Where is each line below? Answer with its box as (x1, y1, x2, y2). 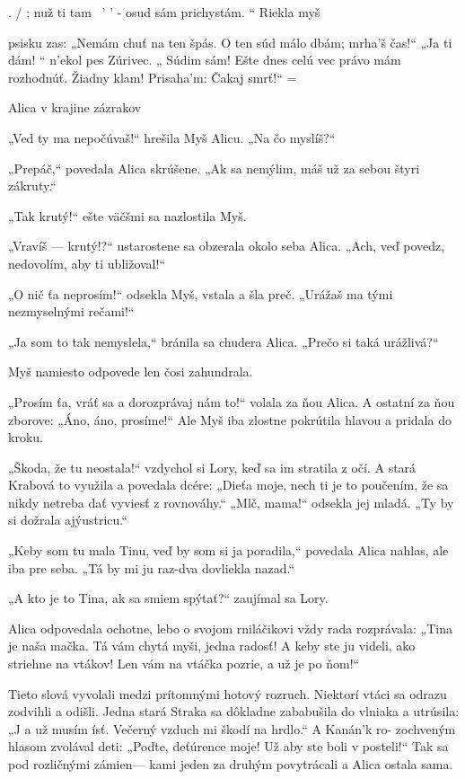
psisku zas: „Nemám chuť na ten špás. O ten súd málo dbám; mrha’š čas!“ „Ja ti (8, 32, 452, 51)
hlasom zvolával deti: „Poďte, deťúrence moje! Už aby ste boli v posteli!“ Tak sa (8, 737, 449, 756)
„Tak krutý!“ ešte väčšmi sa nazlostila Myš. (8, 206, 247, 225)
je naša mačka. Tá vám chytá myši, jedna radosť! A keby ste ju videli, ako (8, 636, 416, 655)
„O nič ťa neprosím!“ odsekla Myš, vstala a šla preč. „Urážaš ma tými (8, 284, 393, 303)
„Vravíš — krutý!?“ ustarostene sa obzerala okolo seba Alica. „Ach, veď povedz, (8, 236, 445, 255)
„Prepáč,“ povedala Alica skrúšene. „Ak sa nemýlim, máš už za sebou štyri (8, 158, 420, 177)
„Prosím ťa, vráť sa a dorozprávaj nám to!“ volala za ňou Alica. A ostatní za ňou (8, 392, 455, 411)
